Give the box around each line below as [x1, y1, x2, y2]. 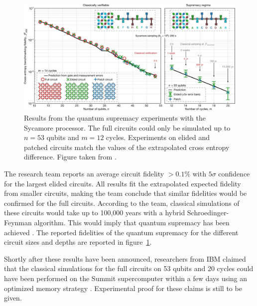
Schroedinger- [187, 207, 229, 218]
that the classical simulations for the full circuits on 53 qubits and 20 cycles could [4, 263, 254, 274]
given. [4, 293, 22, 303]
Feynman [4, 217, 32, 228]
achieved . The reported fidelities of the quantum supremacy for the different [4, 227, 239, 237]
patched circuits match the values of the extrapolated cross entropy [24, 142, 230, 152]
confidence [218, 168, 250, 179]
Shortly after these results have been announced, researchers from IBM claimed [4, 253, 246, 264]
